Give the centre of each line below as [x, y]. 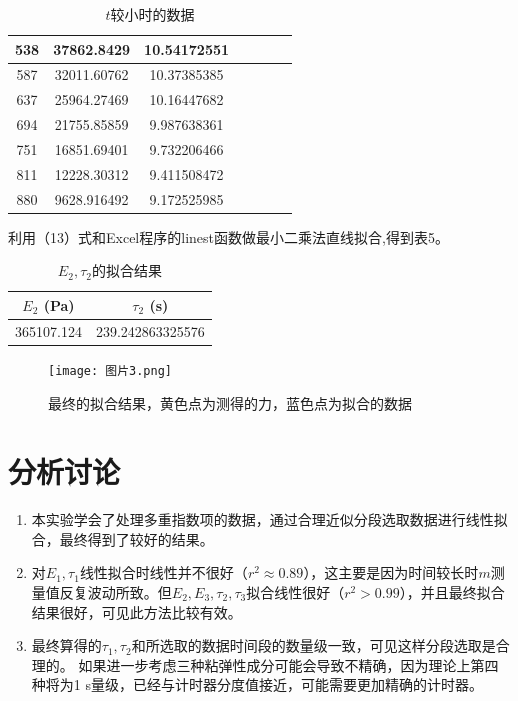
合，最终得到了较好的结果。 [122, 538]
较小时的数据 [152, 14]
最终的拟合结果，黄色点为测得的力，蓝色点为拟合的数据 [230, 402]
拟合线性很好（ [295, 592]
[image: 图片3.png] [110, 370]
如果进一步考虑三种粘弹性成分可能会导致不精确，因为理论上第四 [288, 664]
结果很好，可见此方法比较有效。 [136, 611]
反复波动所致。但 [115, 592]
